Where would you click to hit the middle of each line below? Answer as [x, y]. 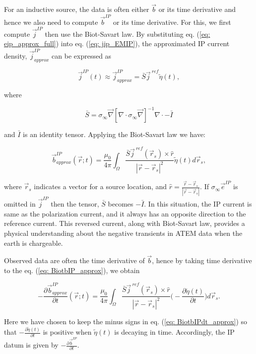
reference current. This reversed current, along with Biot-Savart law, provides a [125, 223]
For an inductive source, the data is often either [77, 9]
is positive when [67, 332]
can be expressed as [82, 55]
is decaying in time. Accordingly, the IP [174, 332]
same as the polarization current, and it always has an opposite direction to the [125, 213]
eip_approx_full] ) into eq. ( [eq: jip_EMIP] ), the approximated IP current [117, 43]
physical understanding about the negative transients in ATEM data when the [123, 233]
